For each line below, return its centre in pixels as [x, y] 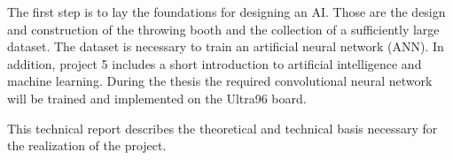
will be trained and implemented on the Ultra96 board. [157, 98]
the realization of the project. [87, 145]
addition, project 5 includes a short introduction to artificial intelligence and [215, 63]
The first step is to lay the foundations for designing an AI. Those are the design [226, 11]
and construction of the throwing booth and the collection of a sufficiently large [223, 29]
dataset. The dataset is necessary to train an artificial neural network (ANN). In [226, 46]
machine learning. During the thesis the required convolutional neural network [220, 81]
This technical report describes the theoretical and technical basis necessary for [223, 128]
